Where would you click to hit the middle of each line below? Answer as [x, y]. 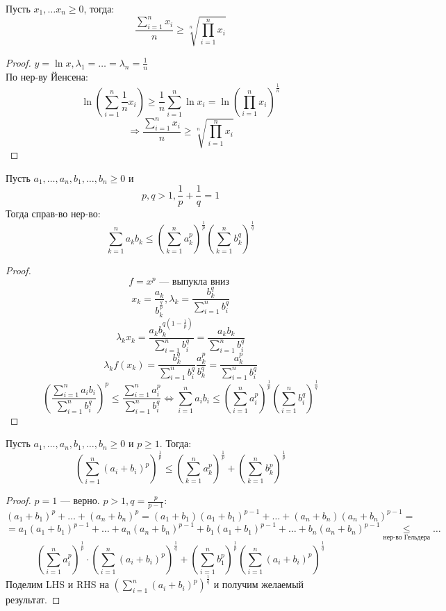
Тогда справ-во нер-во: [53, 214]
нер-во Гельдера [407, 537]
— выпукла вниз [195, 282]
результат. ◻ [33, 600]
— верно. [80, 500]
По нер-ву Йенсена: [47, 76]
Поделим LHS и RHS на [57, 584]
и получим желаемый [259, 584]
